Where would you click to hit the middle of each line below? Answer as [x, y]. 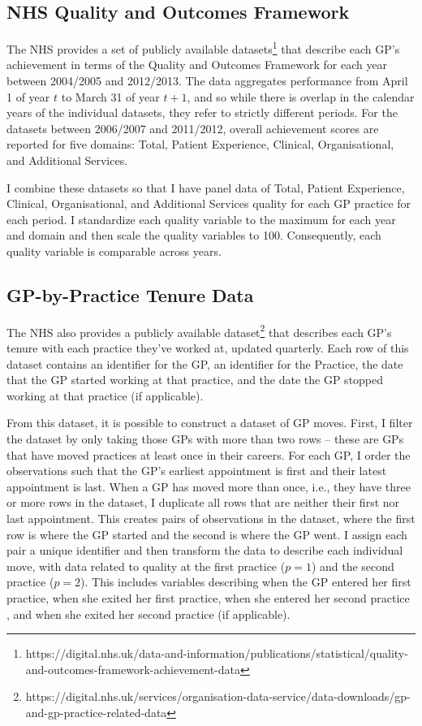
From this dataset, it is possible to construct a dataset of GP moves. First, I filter [210, 423]
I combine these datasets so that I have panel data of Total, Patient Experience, [206, 187]
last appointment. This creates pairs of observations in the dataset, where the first [211, 518]
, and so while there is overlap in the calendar [301, 96]
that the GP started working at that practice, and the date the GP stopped [195, 380]
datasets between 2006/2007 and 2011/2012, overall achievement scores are [193, 128]
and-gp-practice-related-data [96, 712]
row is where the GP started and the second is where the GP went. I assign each [207, 534]
